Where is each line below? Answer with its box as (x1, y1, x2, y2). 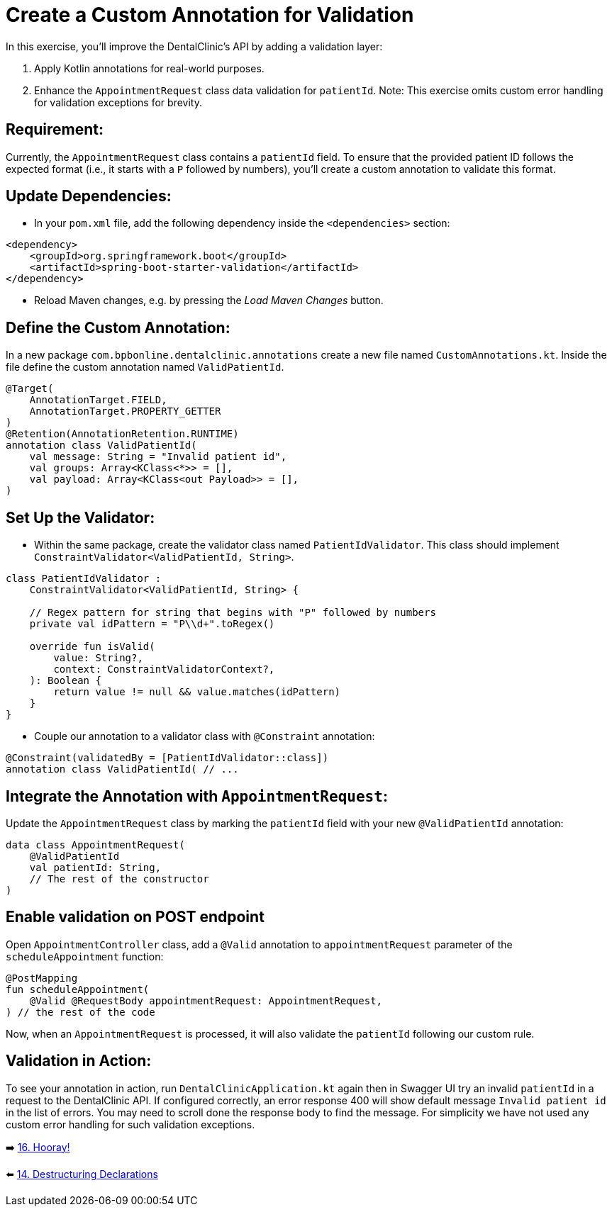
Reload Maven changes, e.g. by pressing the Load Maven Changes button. (34, 294, 384, 307)
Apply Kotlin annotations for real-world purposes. (34, 62, 265, 74)
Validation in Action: (6, 1052, 152, 1070)
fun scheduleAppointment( (6, 983, 150, 995)
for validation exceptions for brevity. (34, 96, 202, 108)
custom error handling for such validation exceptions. (6, 1118, 255, 1130)
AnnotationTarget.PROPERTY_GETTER (29, 405, 221, 417)
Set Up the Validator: (6, 508, 155, 527)
